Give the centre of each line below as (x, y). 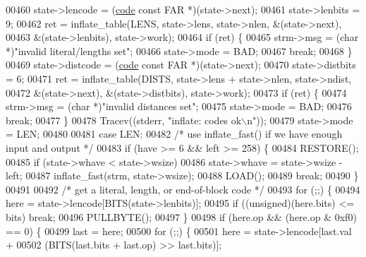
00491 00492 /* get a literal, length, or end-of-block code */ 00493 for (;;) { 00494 (183, 189)
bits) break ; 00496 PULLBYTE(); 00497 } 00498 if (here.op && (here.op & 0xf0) (181, 216)
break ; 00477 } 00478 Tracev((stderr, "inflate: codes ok (124, 120)
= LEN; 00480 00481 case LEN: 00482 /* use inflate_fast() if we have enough (174, 134)
